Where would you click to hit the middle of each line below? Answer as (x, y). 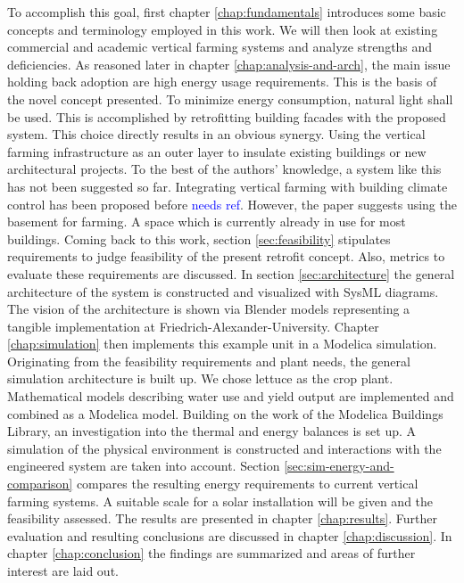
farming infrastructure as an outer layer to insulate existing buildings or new (217, 151)
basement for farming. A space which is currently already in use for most (207, 222)
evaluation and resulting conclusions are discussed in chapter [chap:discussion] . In (230, 535)
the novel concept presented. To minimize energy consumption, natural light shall (230, 99)
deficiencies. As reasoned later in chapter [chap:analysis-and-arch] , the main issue (229, 64)
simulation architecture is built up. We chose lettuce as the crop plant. (200, 378)
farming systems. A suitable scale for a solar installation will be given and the (220, 501)
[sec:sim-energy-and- (339, 466)
